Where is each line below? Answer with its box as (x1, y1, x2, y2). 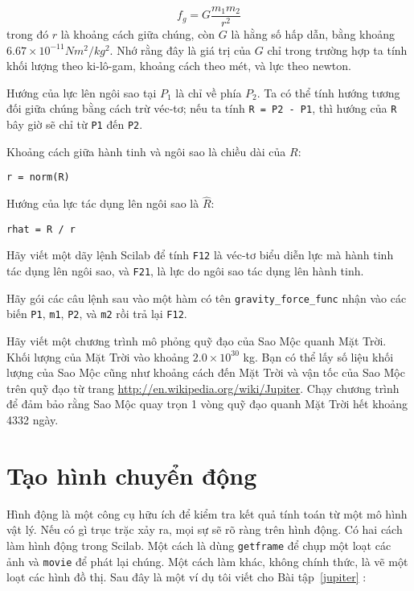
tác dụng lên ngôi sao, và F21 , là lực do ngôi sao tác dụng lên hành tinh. (6, 262, 364, 279)
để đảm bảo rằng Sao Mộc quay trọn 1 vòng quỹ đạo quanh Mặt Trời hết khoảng (6, 395, 408, 412)
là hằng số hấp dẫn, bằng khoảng (231, 26, 396, 43)
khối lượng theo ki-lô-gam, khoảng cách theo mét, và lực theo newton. (6, 57, 351, 74)
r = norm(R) (6, 172, 70, 184)
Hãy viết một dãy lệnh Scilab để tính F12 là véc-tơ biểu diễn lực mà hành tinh (6, 246, 394, 263)
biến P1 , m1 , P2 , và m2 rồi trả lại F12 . (6, 305, 187, 322)
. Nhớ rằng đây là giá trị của (109, 41, 252, 58)
